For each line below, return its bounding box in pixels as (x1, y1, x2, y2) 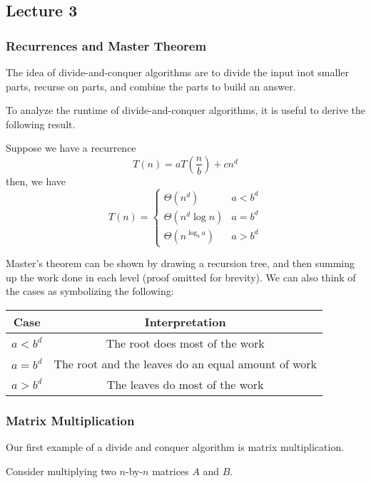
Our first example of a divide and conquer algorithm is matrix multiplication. (6, 440, 345, 455)
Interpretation (144, 313, 226, 330)
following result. (6, 116, 76, 131)
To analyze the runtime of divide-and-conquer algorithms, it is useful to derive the (6, 103, 366, 118)
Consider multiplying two (6, 463, 116, 478)
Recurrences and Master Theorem (6, 36, 207, 54)
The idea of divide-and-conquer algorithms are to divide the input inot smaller (6, 65, 350, 79)
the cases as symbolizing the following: (6, 284, 174, 298)
